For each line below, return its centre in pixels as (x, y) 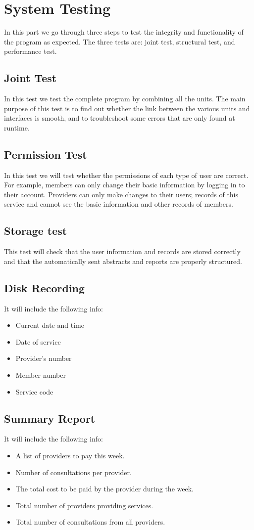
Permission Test (46, 154)
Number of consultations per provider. (74, 472)
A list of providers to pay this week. (70, 456)
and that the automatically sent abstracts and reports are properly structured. (123, 261)
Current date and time (50, 325)
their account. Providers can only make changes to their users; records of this (121, 194)
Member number (41, 375)
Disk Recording (45, 287)
